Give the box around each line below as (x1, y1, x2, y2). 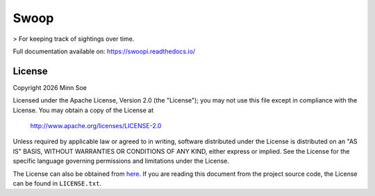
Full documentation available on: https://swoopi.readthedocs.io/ (12, 47, 196, 55)
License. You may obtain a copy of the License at (12, 106, 154, 114)
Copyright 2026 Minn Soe (12, 83, 87, 91)
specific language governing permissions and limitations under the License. (12, 157, 229, 166)
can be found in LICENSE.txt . (12, 179, 102, 187)
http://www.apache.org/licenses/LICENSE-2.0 (30, 122, 162, 130)
